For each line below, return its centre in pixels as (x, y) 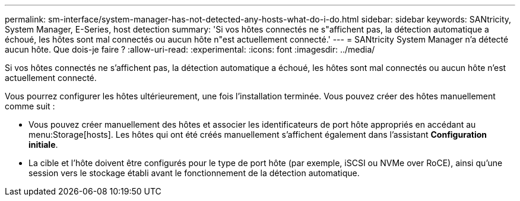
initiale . (43, 145)
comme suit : (30, 106)
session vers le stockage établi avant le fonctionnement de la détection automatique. (194, 173)
